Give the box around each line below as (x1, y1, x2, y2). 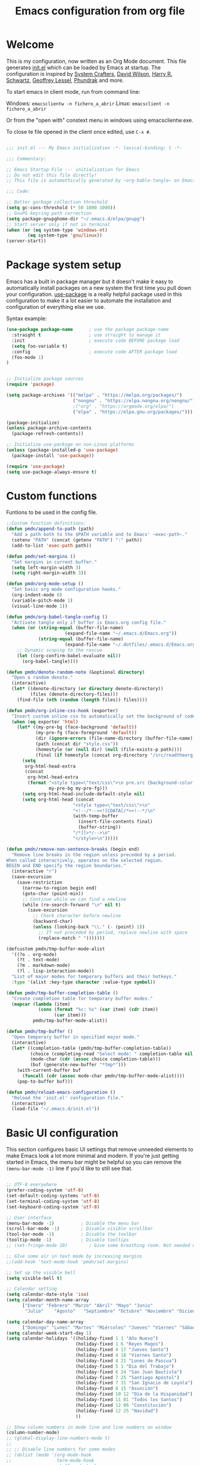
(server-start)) (6, 238, 46, 244)
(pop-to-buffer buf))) (17, 1078, 73, 1084)
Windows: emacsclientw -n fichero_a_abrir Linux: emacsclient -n (6, 100, 170, 107)
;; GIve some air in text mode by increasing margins (6, 1253, 143, 1259)
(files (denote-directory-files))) (30, 691, 118, 697)
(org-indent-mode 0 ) (11, 592, 62, 598)
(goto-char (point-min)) (21, 890, 84, 897)
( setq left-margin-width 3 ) (11, 565, 82, 571)
